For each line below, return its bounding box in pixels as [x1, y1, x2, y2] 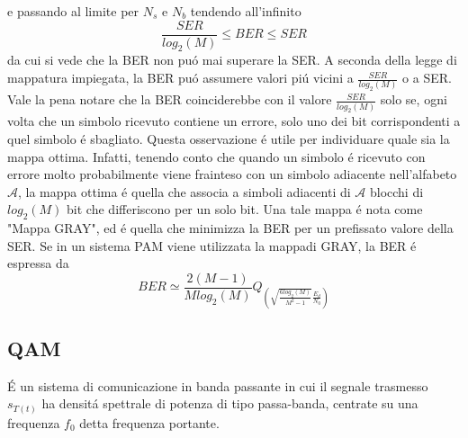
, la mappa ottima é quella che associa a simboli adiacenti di [18, 182, 351, 201]
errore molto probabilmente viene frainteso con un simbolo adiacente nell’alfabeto [7, 165, 457, 183]
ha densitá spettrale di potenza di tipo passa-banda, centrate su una [41, 394, 418, 413]
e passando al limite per [7, 2, 139, 20]
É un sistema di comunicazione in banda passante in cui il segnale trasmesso [7, 376, 428, 395]
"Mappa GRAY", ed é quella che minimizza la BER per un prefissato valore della [7, 219, 454, 237]
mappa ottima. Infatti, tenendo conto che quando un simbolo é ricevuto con [7, 147, 426, 165]
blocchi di [369, 182, 424, 201]
